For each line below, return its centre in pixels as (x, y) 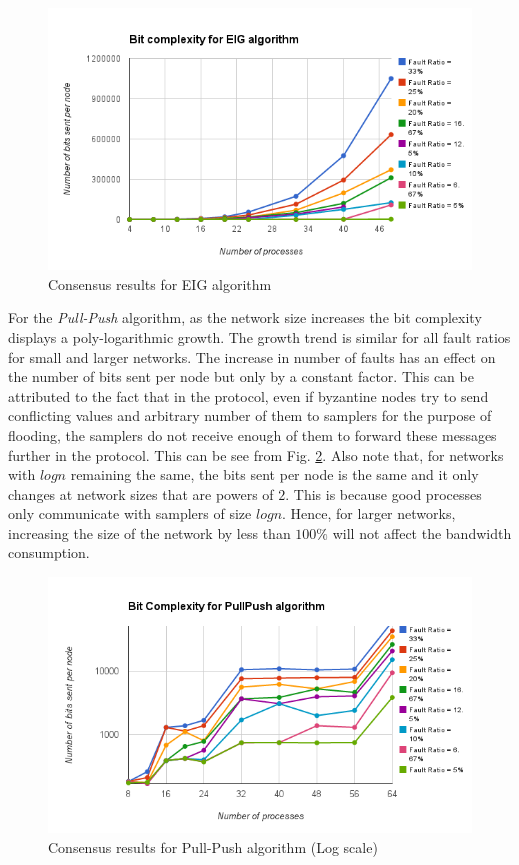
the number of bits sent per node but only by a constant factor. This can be (241, 376)
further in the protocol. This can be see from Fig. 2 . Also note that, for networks (256, 454)
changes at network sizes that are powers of (141, 493)
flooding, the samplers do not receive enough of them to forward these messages (252, 434)
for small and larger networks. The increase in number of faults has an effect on (252, 356)
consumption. (49, 552)
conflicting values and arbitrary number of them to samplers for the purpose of (250, 415)
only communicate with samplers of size (130, 513)
